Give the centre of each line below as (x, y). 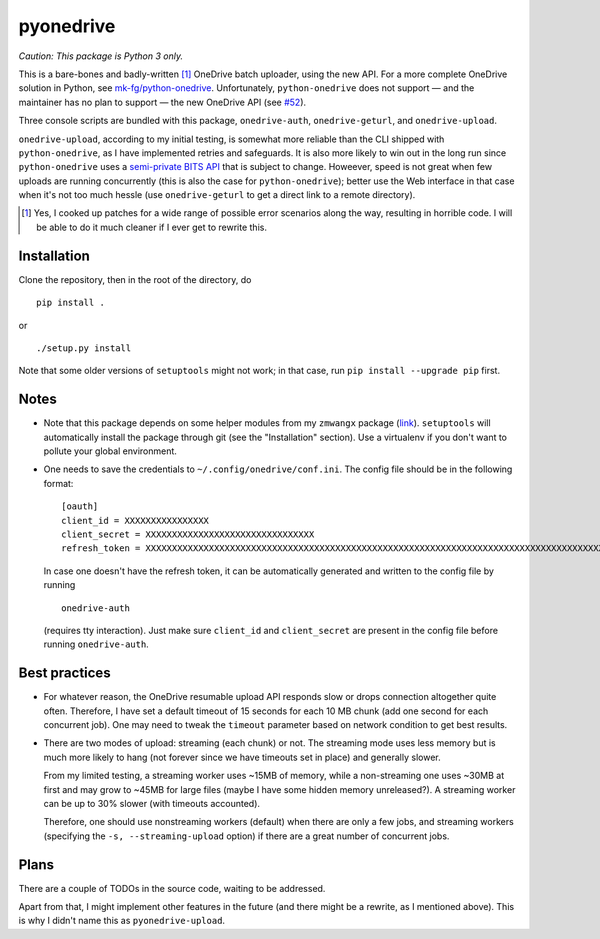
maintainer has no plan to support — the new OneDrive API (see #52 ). (162, 102)
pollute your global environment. (110, 451)
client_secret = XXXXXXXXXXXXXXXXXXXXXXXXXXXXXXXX (188, 534)
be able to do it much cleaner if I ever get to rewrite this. (151, 227)
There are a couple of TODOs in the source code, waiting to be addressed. (172, 888)
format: (58, 483)
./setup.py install (84, 348)
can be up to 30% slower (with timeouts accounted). (151, 803)
